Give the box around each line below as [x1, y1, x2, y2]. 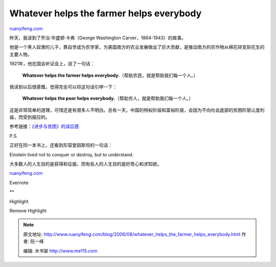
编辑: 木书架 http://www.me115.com [23, 248, 98, 254]
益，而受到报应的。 [9, 114, 50, 120]
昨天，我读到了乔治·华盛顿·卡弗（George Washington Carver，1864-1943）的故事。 [9, 35, 186, 41]
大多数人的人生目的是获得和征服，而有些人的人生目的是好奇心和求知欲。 [9, 161, 162, 167]
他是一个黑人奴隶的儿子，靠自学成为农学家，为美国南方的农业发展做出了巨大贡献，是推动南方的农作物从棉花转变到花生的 [9, 44, 265, 50]
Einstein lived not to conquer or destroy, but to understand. [9, 151, 134, 157]
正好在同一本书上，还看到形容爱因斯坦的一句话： [9, 142, 112, 148]
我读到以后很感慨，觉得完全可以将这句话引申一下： [9, 84, 117, 90]
